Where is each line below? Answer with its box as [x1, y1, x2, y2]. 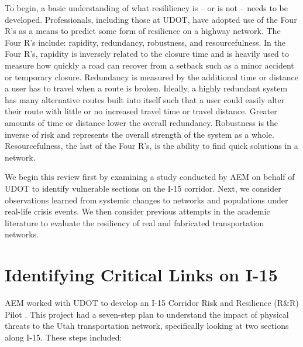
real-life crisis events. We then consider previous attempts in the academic [5, 205, 270, 217]
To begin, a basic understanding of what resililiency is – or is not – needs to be [5, 2, 288, 13]
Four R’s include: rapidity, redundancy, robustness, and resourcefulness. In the [5, 36, 285, 48]
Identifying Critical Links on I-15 [5, 263, 278, 287]
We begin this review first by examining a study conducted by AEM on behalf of [5, 171, 295, 183]
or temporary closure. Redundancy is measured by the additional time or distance [5, 70, 299, 83]
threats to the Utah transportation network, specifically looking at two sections [5, 319, 289, 332]
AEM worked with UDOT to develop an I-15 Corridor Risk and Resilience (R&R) [5, 297, 299, 308]
